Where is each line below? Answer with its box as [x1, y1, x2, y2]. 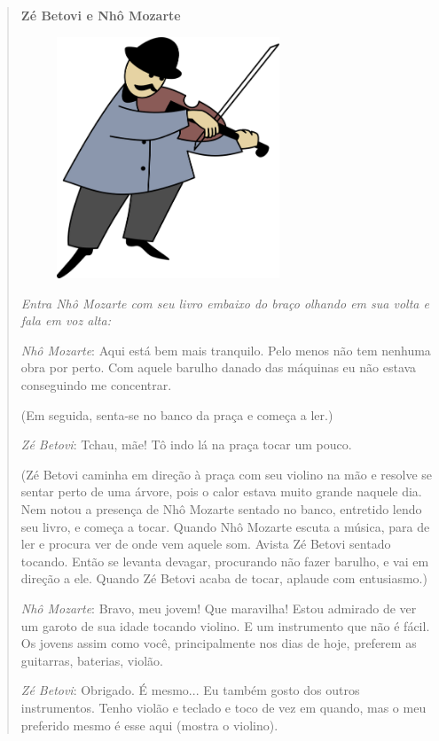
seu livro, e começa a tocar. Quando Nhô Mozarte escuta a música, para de [20, 517, 430, 535]
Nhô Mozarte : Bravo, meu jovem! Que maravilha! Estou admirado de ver [20, 599, 417, 617]
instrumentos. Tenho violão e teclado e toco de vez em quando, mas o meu [20, 698, 427, 716]
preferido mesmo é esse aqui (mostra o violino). [20, 715, 278, 734]
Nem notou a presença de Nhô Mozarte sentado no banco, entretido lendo [20, 500, 422, 519]
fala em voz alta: [20, 311, 112, 330]
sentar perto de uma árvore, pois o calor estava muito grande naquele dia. [20, 482, 422, 501]
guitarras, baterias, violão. [20, 651, 163, 669]
